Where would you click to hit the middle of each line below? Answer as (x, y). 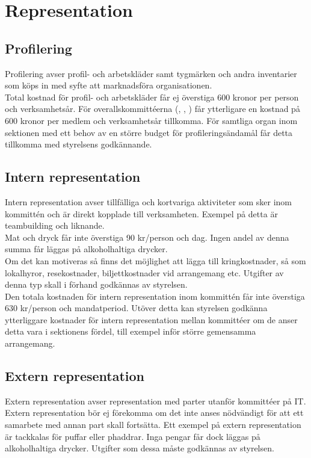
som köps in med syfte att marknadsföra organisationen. (109, 85)
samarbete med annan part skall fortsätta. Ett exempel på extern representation (153, 425)
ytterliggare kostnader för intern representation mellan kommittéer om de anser (151, 319)
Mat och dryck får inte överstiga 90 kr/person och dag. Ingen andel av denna (147, 237)
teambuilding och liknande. (55, 225)
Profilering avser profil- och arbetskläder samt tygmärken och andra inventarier (151, 73)
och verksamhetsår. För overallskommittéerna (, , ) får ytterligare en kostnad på (152, 109)
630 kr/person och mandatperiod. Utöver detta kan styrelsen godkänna (136, 308)
